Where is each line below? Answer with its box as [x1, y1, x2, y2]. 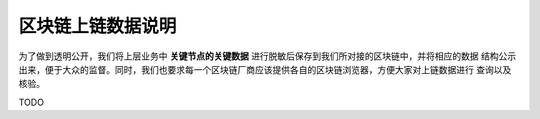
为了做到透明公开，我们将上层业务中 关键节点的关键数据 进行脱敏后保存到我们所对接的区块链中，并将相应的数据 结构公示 [18, 50, 517, 62]
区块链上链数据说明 [18, 15, 177, 37]
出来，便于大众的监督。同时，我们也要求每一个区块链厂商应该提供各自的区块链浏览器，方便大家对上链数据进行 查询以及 [18, 63, 512, 75]
